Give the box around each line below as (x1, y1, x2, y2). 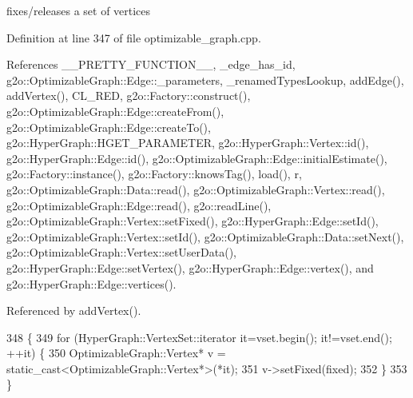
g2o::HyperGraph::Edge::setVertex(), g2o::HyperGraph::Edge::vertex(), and (6, 259, 374, 276)
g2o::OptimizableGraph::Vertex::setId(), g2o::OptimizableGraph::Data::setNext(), (6, 228, 404, 245)
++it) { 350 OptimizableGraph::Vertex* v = (6, 344, 226, 361)
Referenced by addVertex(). (6, 302, 141, 319)
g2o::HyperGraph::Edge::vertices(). (6, 275, 177, 292)
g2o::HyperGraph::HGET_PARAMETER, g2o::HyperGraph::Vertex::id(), (6, 134, 369, 151)
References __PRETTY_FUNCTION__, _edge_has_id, (6, 56, 296, 73)
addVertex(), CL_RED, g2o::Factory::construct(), (6, 87, 251, 104)
